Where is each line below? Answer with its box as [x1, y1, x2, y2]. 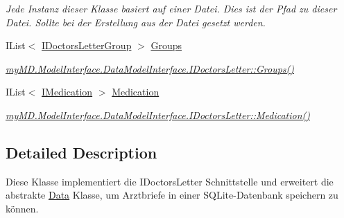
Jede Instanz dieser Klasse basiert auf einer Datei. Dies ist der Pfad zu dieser [6, 1, 337, 15]
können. [6, 201, 39, 215]
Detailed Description [6, 141, 157, 163]
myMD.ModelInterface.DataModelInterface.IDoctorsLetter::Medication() [6, 107, 310, 122]
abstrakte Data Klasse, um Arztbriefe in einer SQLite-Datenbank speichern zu [6, 188, 338, 202]
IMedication [42, 84, 93, 99]
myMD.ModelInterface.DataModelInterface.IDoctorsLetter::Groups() [6, 61, 294, 75]
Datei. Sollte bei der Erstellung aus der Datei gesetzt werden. [6, 15, 266, 29]
